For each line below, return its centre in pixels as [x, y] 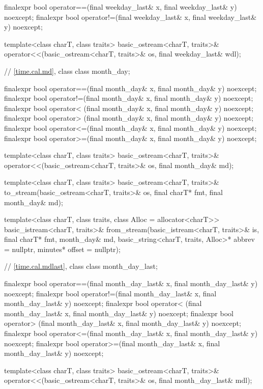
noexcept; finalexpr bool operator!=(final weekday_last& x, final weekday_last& [130, 17]
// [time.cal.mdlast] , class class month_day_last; [81, 266]
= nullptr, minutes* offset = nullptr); [62, 249]
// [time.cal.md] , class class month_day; [67, 71]
